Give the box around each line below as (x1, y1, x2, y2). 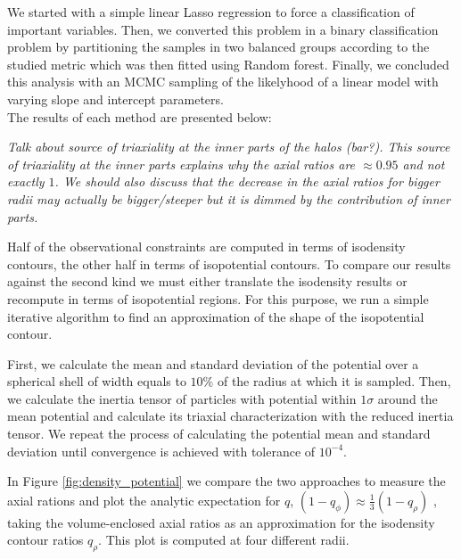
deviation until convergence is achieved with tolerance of (7, 441, 316, 460)
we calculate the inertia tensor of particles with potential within (7, 389, 357, 407)
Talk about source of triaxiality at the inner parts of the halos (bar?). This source (7, 137, 450, 156)
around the (377, 389, 438, 407)
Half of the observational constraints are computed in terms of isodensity (7, 237, 406, 256)
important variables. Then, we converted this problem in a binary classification (7, 20, 439, 38)
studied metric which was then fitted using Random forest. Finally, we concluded (7, 54, 449, 73)
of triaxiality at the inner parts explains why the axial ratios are (7, 154, 356, 173)
